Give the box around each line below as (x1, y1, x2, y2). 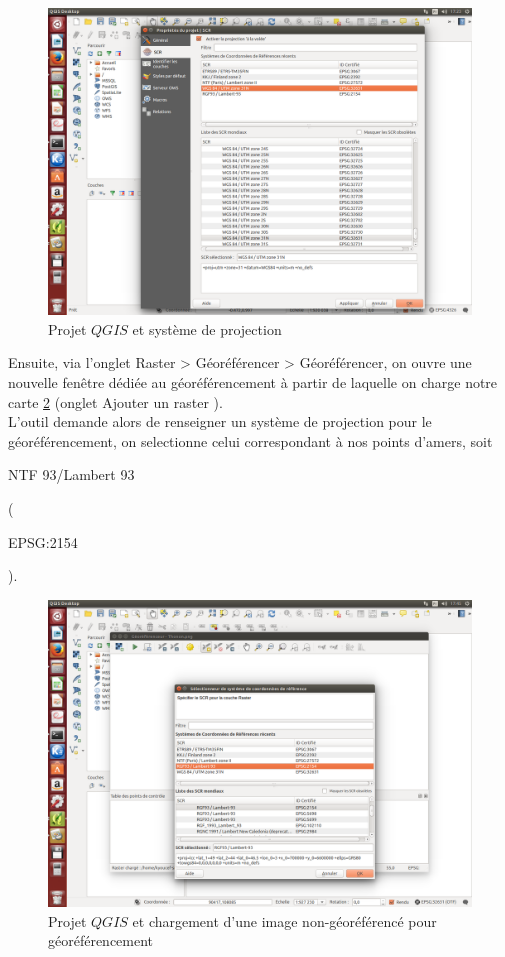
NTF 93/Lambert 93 (8, 464, 135, 485)
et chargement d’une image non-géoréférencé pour (132, 910, 437, 931)
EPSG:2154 (8, 531, 78, 552)
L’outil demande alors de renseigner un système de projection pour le (8, 411, 432, 432)
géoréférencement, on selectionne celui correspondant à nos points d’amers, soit (8, 430, 493, 451)
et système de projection (132, 318, 282, 339)
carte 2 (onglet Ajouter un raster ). (8, 391, 223, 412)
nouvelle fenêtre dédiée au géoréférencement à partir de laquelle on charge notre (8, 372, 498, 393)
